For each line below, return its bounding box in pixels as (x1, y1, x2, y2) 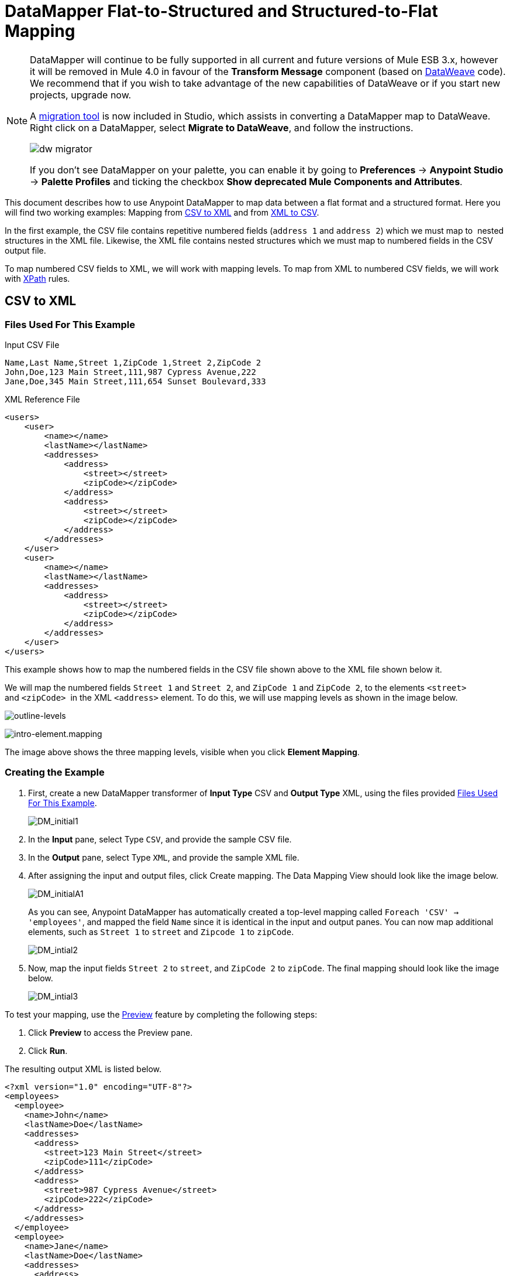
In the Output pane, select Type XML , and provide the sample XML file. (28, 852, 299, 862)
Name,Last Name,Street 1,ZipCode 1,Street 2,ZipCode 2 (5, 357, 261, 367)
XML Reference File (5, 394, 80, 404)
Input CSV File (5, 339, 60, 350)
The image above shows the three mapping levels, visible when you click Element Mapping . (5, 746, 360, 757)
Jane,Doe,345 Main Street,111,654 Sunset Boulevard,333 (5, 376, 266, 386)
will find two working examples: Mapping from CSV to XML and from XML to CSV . (5, 207, 319, 217)
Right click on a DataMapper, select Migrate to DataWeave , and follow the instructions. (30, 121, 413, 134)
